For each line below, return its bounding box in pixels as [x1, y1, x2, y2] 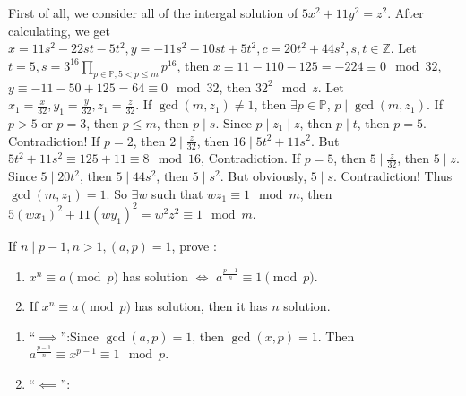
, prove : [171, 236, 217, 254]
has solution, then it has [134, 297, 268, 315]
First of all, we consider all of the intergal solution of [8, 4, 298, 22]
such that [151, 184, 203, 202]
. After [387, 4, 424, 22]
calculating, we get [8, 21, 110, 39]
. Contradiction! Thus [332, 167, 453, 185]
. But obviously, [220, 167, 307, 185]
